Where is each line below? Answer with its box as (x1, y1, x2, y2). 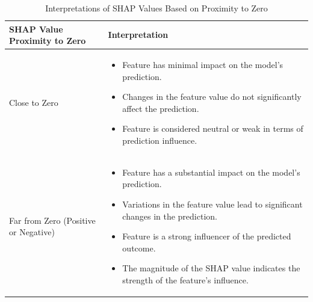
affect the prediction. (122, 102, 199, 114)
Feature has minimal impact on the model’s (122, 58, 284, 71)
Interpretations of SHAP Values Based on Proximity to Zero (45, 2, 268, 14)
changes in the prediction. (122, 209, 217, 222)
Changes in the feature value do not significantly (122, 90, 302, 103)
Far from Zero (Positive (9, 214, 96, 226)
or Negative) (9, 226, 55, 238)
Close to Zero (9, 96, 58, 109)
